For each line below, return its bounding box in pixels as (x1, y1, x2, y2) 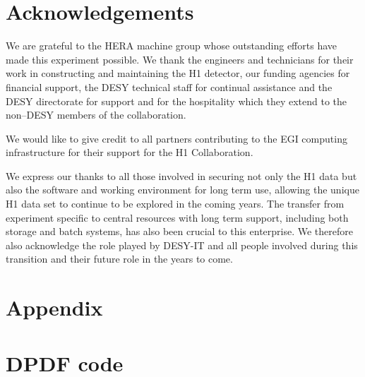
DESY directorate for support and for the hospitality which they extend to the (6, 93, 347, 108)
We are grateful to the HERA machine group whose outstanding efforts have (6, 38, 337, 53)
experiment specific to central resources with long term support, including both (6, 210, 349, 225)
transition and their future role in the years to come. (6, 251, 233, 266)
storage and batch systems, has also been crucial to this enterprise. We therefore (6, 224, 353, 239)
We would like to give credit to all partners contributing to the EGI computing (6, 131, 347, 145)
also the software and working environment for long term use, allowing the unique (6, 182, 359, 197)
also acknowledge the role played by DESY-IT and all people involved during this (6, 237, 358, 252)
